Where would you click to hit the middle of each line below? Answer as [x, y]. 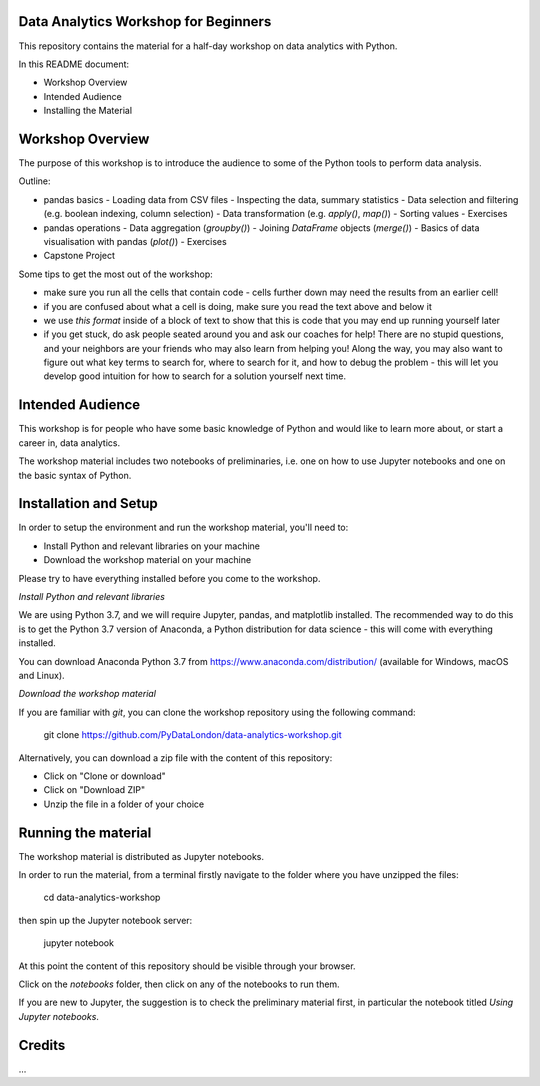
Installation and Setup [88, 503]
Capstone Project [79, 256]
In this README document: [74, 64]
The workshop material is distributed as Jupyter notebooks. [141, 856]
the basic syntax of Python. [75, 475]
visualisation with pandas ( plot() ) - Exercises [135, 241]
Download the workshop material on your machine [147, 560]
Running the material [85, 832]
